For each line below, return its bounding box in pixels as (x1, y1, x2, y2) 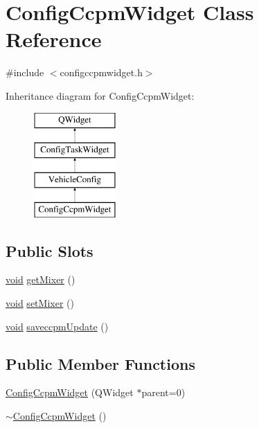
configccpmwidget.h (60, 65, 143, 80)
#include (6, 65, 44, 80)
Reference (6, 25, 102, 53)
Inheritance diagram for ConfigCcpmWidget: (6, 88, 195, 102)
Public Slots (6, 240, 93, 261)
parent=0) (141, 385, 186, 400)
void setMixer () (6, 296, 74, 310)
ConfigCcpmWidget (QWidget (6, 385, 134, 400)
